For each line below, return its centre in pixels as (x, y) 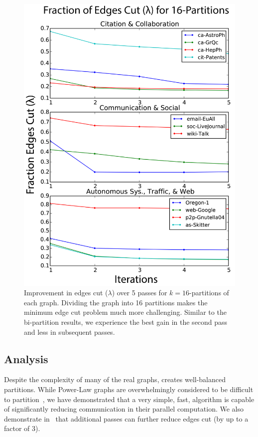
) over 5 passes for (139, 293)
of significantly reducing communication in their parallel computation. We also (124, 409)
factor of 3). (22, 428)
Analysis (26, 358)
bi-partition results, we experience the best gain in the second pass (126, 322)
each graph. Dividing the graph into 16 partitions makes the (116, 302)
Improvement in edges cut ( (66, 293)
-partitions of (209, 293)
